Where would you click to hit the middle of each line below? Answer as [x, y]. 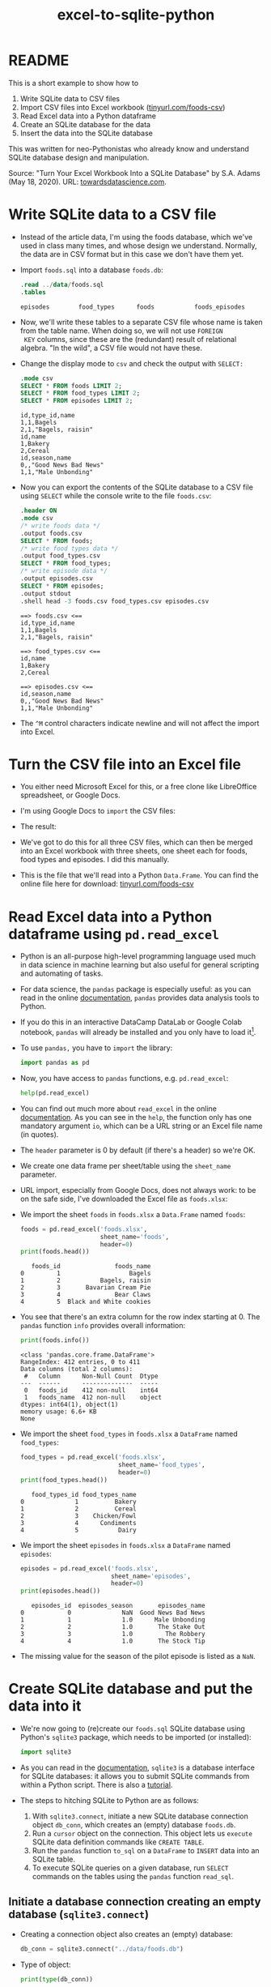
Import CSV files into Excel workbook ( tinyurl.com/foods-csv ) [123, 107]
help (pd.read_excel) [55, 1093]
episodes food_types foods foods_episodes [132, 307]
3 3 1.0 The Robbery [112, 1634]
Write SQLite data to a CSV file [112, 214]
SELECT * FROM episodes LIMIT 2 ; [76, 401]
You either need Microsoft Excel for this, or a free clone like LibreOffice [138, 787]
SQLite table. [53, 1859]
